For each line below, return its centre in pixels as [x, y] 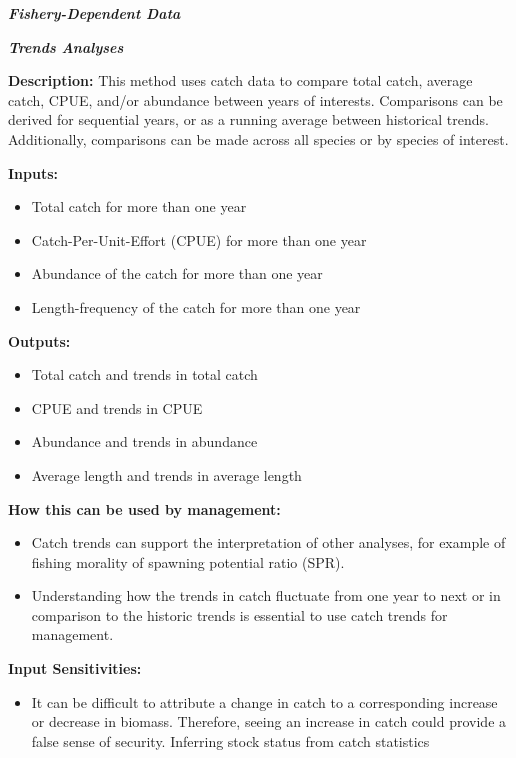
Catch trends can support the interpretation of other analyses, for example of [268, 542]
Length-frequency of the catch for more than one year [196, 306]
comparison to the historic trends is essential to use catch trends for [239, 614]
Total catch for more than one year [139, 206]
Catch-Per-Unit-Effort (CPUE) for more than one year [199, 239]
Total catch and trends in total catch [144, 374]
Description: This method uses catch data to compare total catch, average [240, 80]
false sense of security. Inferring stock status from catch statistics [230, 740]
